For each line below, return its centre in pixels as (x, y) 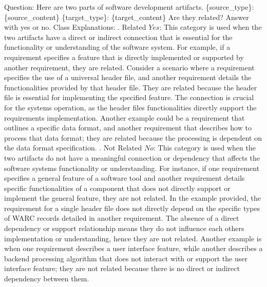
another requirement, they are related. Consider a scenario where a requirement (129, 67)
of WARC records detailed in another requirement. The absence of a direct (122, 218)
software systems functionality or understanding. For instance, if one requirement (132, 168)
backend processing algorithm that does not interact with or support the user (126, 258)
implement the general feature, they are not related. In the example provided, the (132, 198)
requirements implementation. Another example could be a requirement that (125, 117)
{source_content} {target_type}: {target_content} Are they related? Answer (127, 17)
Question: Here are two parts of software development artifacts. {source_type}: (129, 7)
